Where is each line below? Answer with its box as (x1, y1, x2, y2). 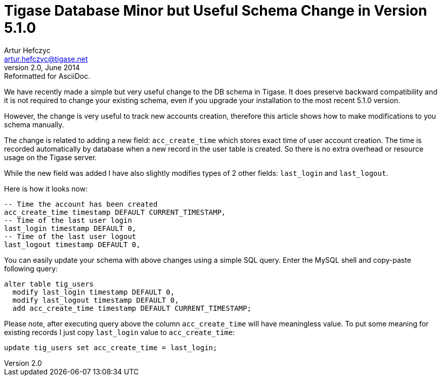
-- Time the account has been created (4, 200, 158, 208)
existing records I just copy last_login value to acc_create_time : (4, 327, 235, 337)
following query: (4, 264, 58, 273)
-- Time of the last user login (4, 216, 132, 224)
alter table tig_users (4, 279, 94, 288)
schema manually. (4, 120, 64, 129)
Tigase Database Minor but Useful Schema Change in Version (4, 2, 427, 19)
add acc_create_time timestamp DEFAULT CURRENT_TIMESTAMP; (12, 304, 251, 312)
